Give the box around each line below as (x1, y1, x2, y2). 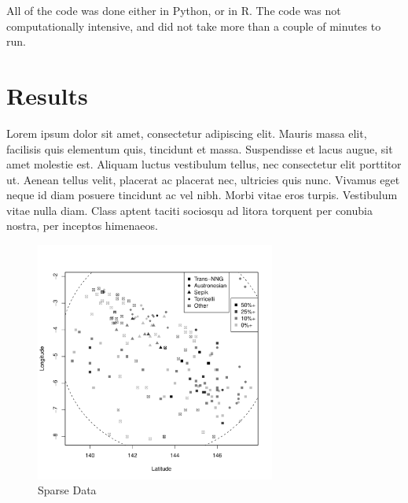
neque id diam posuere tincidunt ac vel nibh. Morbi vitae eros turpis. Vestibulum (6, 187, 398, 203)
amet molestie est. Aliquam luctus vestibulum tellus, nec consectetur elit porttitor (6, 156, 402, 172)
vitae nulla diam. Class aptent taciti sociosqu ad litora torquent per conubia (6, 202, 373, 218)
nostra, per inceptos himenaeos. (6, 217, 158, 234)
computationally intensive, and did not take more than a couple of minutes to (6, 17, 381, 34)
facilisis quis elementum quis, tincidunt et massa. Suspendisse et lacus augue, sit (6, 140, 393, 157)
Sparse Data (38, 482, 97, 498)
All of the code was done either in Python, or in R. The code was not (6, 2, 341, 18)
